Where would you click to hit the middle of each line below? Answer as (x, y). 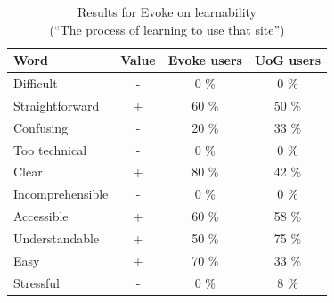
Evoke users (205, 60)
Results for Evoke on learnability (167, 12)
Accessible (41, 216)
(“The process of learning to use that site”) (167, 29)
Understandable (57, 237)
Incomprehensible (61, 194)
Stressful (37, 282)
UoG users (288, 60)
